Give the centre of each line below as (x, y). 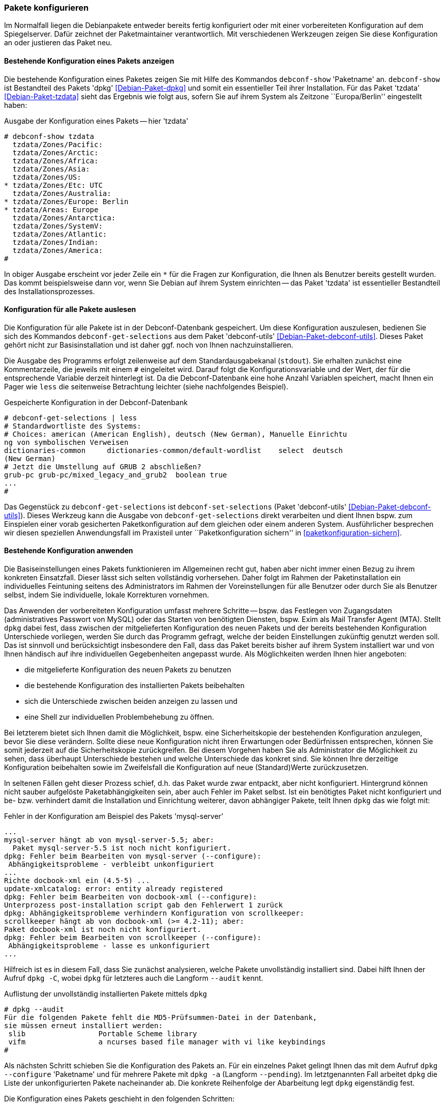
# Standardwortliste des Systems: (73, 426)
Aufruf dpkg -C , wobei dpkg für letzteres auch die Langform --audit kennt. (134, 978)
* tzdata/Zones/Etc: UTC (53, 185)
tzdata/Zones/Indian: (55, 242)
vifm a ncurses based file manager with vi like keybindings (167, 1042)
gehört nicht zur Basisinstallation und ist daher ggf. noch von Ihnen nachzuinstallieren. (149, 345)
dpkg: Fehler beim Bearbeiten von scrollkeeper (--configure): (133, 938)
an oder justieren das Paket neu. (58, 43)
